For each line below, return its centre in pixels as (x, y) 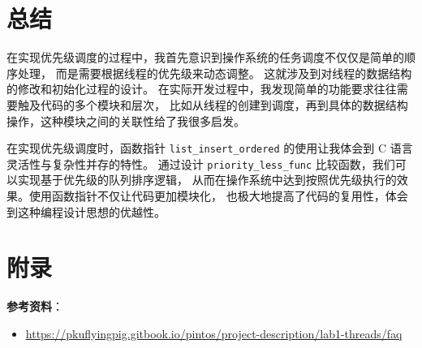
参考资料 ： (35, 306)
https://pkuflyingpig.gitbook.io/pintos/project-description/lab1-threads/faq (214, 333)
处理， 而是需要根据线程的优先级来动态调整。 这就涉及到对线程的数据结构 (215, 73)
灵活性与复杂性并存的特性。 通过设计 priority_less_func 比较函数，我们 (201, 163)
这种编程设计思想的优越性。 (91, 211)
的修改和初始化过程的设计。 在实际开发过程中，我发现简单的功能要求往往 (202, 89)
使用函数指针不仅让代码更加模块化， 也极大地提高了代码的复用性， (207, 195)
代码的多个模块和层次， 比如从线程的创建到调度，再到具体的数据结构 (224, 104)
